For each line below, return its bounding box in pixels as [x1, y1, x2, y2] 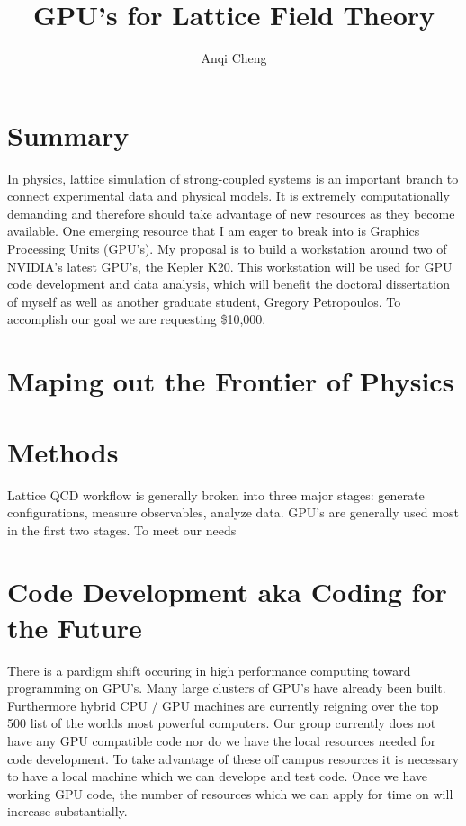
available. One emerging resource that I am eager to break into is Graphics [7, 221, 420, 240]
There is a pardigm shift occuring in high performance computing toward [7, 660, 411, 679]
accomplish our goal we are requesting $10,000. [7, 310, 266, 328]
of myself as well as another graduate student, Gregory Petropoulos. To [7, 292, 401, 310]
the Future [7, 608, 142, 645]
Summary [7, 116, 130, 153]
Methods [7, 433, 119, 470]
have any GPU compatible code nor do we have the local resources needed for [7, 731, 436, 750]
